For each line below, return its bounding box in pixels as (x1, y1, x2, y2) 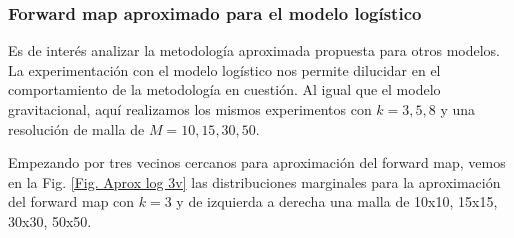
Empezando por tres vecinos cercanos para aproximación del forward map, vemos (8, 152, 506, 173)
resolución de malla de (8, 118, 145, 139)
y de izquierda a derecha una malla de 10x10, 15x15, (176, 191, 498, 212)
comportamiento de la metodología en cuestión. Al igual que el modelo (8, 79, 441, 100)
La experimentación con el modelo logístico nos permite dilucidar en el (8, 59, 441, 80)
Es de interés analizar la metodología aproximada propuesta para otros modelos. (8, 40, 500, 61)
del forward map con (8, 191, 135, 212)
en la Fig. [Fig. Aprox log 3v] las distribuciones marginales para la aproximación (8, 171, 501, 192)
